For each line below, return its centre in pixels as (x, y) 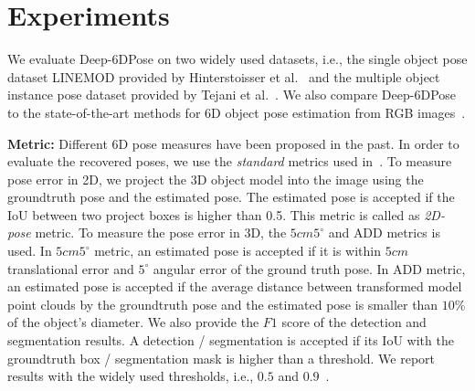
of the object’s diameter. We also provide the (133, 322)
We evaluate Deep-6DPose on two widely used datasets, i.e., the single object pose (237, 59)
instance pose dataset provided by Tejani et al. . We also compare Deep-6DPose (232, 95)
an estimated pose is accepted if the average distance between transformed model (235, 286)
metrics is (413, 232)
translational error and (71, 268)
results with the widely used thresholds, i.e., (131, 376)
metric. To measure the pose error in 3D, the (161, 232)
